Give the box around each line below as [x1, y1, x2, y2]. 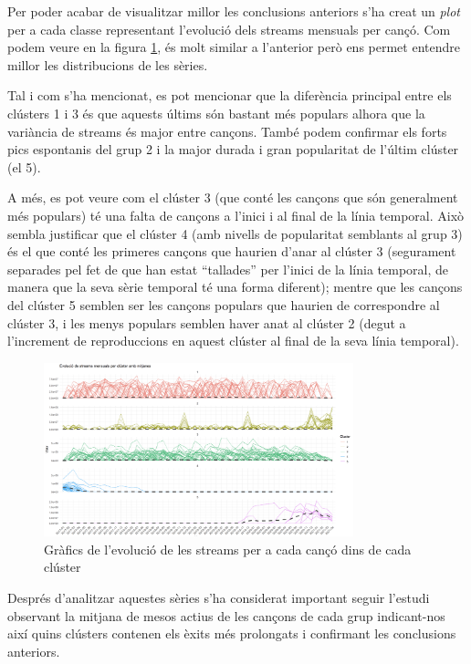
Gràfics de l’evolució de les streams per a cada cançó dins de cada [44, 539, 412, 558]
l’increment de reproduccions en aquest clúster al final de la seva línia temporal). [7, 331, 459, 350]
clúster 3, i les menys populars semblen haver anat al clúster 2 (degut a [7, 313, 406, 332]
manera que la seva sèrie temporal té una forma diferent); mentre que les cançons [7, 277, 463, 296]
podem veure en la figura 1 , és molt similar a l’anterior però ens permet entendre [7, 37, 460, 57]
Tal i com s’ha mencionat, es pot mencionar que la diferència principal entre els [7, 86, 452, 105]
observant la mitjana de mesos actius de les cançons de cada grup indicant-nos [7, 606, 445, 625]
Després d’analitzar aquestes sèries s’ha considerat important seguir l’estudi [7, 587, 430, 607]
